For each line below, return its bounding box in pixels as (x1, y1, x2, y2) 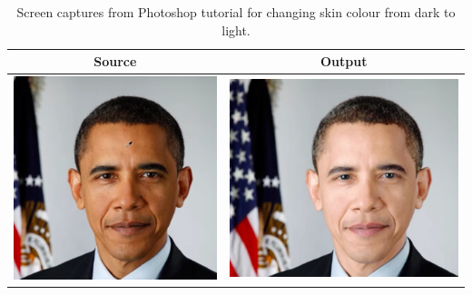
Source (93, 52, 137, 71)
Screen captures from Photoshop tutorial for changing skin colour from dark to (16, 3, 456, 21)
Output (320, 52, 368, 71)
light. (221, 20, 251, 39)
